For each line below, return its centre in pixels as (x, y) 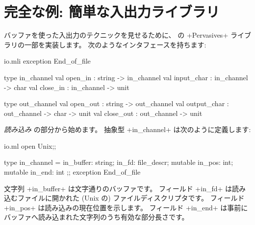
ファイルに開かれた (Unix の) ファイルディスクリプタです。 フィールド (131, 198)
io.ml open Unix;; (30, 146)
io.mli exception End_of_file (47, 61)
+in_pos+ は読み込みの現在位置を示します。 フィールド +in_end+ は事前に (126, 207)
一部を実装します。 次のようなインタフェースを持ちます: (115, 44)
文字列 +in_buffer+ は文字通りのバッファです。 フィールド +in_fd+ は (118, 188)
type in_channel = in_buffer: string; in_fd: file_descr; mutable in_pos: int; (119, 162)
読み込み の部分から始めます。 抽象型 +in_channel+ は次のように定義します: (127, 129)
